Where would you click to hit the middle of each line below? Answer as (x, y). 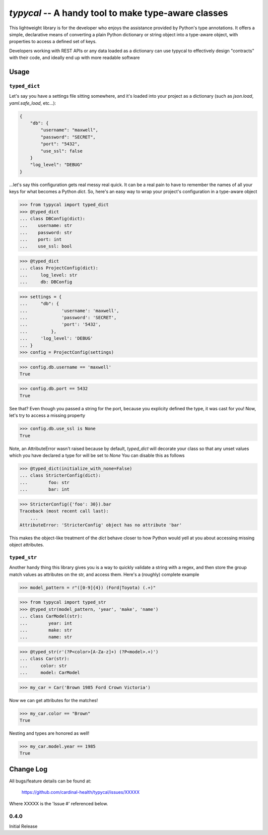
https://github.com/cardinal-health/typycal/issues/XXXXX (81, 792)
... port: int (41, 240)
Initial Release (23, 826)
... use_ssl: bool (46, 246)
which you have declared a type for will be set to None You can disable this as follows (97, 455)
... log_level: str (49, 275)
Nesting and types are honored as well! (49, 733)
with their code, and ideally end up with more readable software (74, 58)
